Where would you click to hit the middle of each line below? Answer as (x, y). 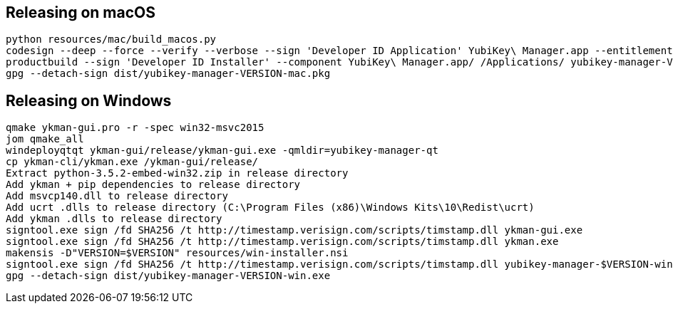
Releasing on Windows (89, 100)
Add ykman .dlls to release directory (114, 219)
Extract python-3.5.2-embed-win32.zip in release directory (177, 173)
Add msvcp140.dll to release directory (117, 196)
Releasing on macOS (81, 12)
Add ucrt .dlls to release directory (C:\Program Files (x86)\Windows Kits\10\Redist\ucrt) (270, 208)
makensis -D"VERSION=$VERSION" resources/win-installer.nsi (177, 253)
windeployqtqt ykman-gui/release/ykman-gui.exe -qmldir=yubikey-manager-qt (222, 151)
